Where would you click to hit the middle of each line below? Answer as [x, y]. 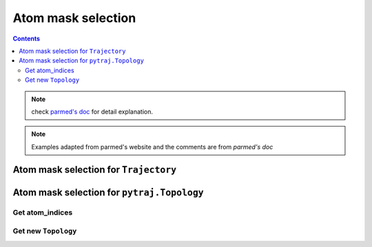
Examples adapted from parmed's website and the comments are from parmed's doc [152, 147]
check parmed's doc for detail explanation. [92, 111]
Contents [27, 39]
